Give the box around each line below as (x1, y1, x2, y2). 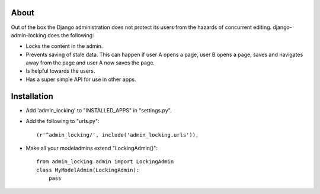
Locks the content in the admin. (25, 43, 103, 50)
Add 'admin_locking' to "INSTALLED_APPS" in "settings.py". (25, 106, 172, 114)
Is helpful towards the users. (25, 67, 95, 75)
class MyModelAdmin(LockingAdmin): (36, 166, 140, 173)
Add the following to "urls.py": (25, 118, 100, 125)
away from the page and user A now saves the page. (25, 59, 155, 66)
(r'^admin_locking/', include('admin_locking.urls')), (36, 131, 199, 138)
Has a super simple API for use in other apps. (25, 76, 136, 83)
